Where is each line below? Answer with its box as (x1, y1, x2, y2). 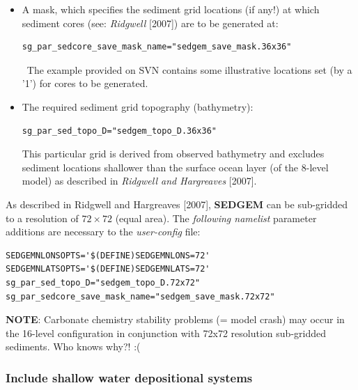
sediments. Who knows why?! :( (6, 339, 141, 354)
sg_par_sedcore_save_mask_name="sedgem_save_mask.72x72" (6, 291, 275, 302)
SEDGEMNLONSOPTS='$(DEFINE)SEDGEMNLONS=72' (6, 250, 210, 260)
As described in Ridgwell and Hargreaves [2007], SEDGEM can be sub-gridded (6, 196, 348, 211)
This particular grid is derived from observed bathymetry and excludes (22, 146, 325, 161)
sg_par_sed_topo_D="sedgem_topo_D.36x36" (22, 125, 217, 136)
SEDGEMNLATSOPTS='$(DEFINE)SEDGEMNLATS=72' (6, 264, 210, 274)
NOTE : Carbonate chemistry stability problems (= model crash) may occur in (6, 312, 345, 327)
